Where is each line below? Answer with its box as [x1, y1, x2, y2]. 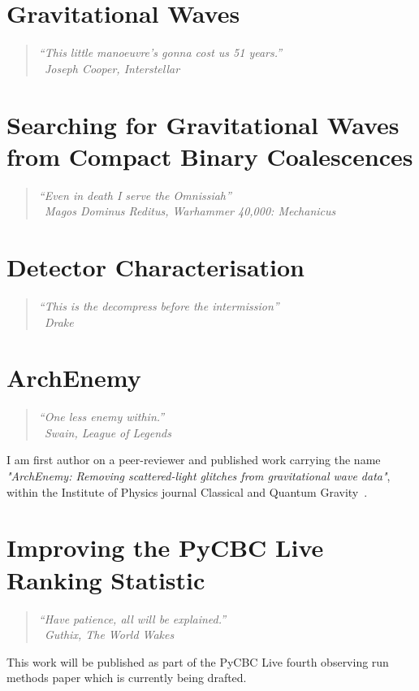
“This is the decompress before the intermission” [38, 297, 279, 314]
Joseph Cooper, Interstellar [44, 59, 180, 76]
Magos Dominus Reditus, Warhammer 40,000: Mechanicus [44, 202, 336, 219]
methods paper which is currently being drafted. [6, 669, 247, 686]
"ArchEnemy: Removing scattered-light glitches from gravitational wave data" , [6, 467, 391, 485]
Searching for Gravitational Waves [6, 107, 400, 141]
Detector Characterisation [6, 250, 305, 283]
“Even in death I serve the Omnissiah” [38, 186, 231, 203]
